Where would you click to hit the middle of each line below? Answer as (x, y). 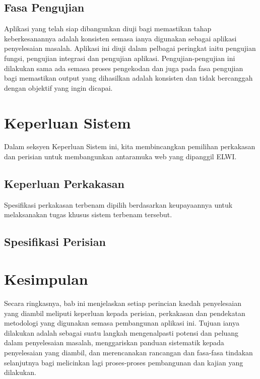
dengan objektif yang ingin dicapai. (58, 87)
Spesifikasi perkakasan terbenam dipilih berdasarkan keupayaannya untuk (118, 204)
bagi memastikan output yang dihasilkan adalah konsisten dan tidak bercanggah (128, 78)
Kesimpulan (46, 279)
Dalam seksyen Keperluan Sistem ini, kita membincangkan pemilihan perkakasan (130, 146)
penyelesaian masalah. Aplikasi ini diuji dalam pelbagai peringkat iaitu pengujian (130, 48)
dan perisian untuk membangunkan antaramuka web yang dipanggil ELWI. (120, 156)
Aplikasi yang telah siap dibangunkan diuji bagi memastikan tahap (108, 28)
